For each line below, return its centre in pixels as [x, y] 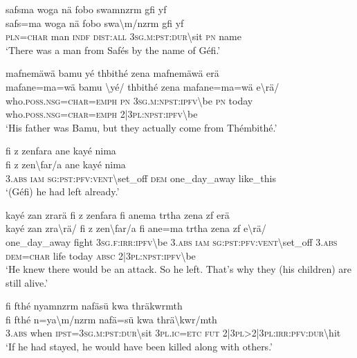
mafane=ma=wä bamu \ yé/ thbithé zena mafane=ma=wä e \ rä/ [143, 86]
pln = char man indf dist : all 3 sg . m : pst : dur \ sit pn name [123, 36]
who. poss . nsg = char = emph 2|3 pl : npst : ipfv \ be [102, 114]
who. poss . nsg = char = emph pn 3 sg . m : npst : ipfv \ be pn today [129, 100]
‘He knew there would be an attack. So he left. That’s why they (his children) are [178, 269]
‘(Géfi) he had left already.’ [63, 191]
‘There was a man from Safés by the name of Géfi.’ [113, 50]
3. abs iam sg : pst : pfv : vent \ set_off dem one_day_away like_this [141, 178]
